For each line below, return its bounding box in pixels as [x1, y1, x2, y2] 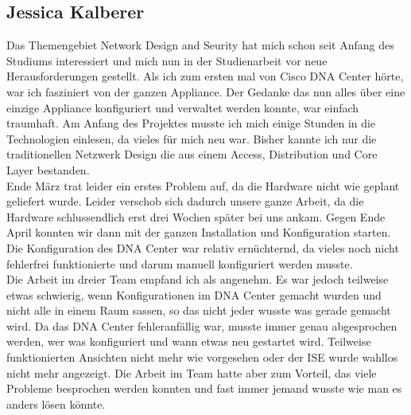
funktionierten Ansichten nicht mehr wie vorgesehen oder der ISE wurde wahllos [6, 349, 398, 366]
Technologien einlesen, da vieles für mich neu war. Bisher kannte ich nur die [6, 130, 377, 147]
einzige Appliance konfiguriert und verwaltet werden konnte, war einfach [6, 99, 359, 115]
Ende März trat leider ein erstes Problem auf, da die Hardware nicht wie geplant [6, 177, 400, 194]
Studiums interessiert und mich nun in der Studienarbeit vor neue [6, 52, 328, 69]
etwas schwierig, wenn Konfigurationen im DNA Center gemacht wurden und [6, 286, 382, 303]
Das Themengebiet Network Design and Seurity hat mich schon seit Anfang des [6, 37, 394, 53]
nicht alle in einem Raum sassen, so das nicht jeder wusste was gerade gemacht [6, 302, 391, 319]
